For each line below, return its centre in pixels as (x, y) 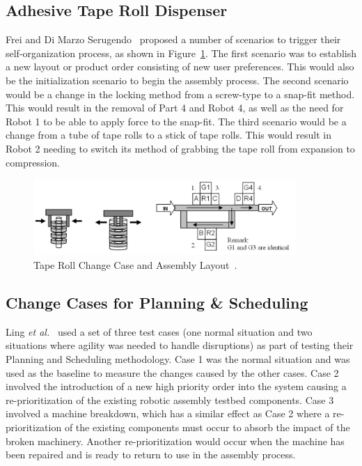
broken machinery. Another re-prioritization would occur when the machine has (175, 441)
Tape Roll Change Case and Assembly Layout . (135, 264)
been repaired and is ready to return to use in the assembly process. (151, 455)
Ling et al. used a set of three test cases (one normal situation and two (159, 331)
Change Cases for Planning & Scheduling (157, 302)
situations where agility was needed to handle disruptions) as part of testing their (180, 345)
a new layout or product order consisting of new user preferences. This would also (180, 67)
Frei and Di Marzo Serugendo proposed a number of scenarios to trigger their (173, 39)
